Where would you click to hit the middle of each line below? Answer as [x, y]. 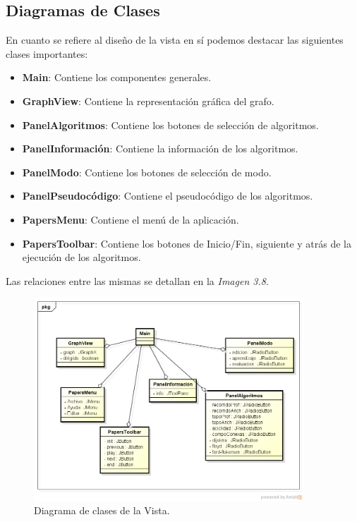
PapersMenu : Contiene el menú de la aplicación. [131, 219]
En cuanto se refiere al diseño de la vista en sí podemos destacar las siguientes [175, 40]
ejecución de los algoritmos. [81, 257]
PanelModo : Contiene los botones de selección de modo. [147, 172]
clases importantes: [47, 53]
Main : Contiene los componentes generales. [117, 77]
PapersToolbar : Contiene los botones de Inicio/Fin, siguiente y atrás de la [187, 243]
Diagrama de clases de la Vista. [102, 510]
